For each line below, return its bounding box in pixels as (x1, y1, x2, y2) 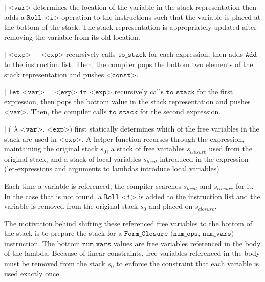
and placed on (148, 201, 193, 211)
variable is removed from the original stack (4, 201, 138, 211)
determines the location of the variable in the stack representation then (33, 2, 256, 12)
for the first (197, 86, 233, 97)
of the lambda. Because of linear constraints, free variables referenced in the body (4, 248, 260, 258)
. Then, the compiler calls (26, 106, 107, 117)
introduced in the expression (160, 153, 249, 164)
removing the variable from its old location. (4, 31, 140, 42)
